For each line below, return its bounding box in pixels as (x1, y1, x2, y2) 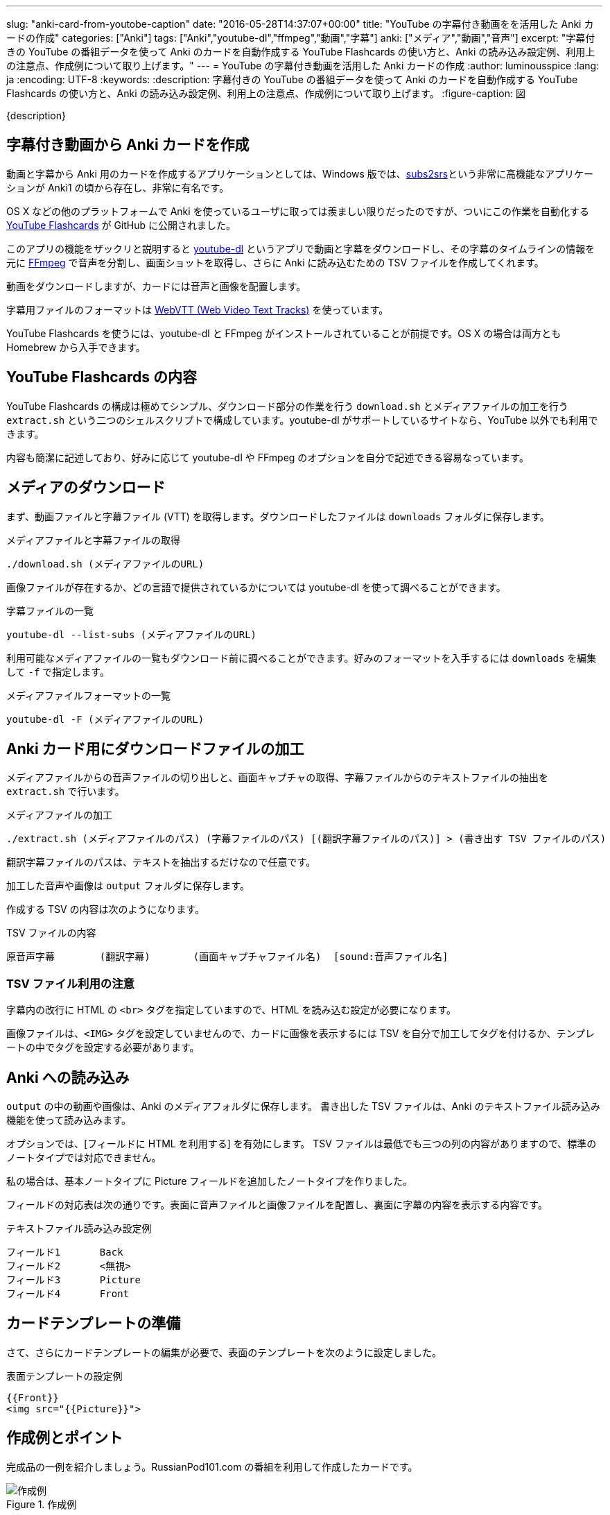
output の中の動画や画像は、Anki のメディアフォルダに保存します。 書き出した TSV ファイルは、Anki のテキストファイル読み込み (6, 1099, 601, 1112)
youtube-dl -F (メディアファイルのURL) (6, 713, 204, 725)
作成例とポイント (6, 1429, 123, 1447)
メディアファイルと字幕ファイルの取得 (6, 533, 181, 546)
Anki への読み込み (6, 1068, 130, 1086)
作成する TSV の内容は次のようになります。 (6, 903, 205, 916)
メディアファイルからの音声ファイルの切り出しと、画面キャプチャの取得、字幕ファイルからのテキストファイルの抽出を (6, 771, 548, 784)
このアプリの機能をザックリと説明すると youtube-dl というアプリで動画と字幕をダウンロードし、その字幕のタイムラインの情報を (6, 242, 595, 255)
